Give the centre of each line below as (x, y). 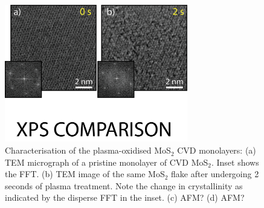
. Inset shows (235, 162)
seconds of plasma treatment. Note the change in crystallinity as (124, 185)
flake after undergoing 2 (215, 174)
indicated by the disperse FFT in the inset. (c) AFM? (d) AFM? (125, 197)
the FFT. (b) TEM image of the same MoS (85, 174)
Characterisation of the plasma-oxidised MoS (88, 150)
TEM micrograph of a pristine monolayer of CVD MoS (107, 162)
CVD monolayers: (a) (217, 150)
